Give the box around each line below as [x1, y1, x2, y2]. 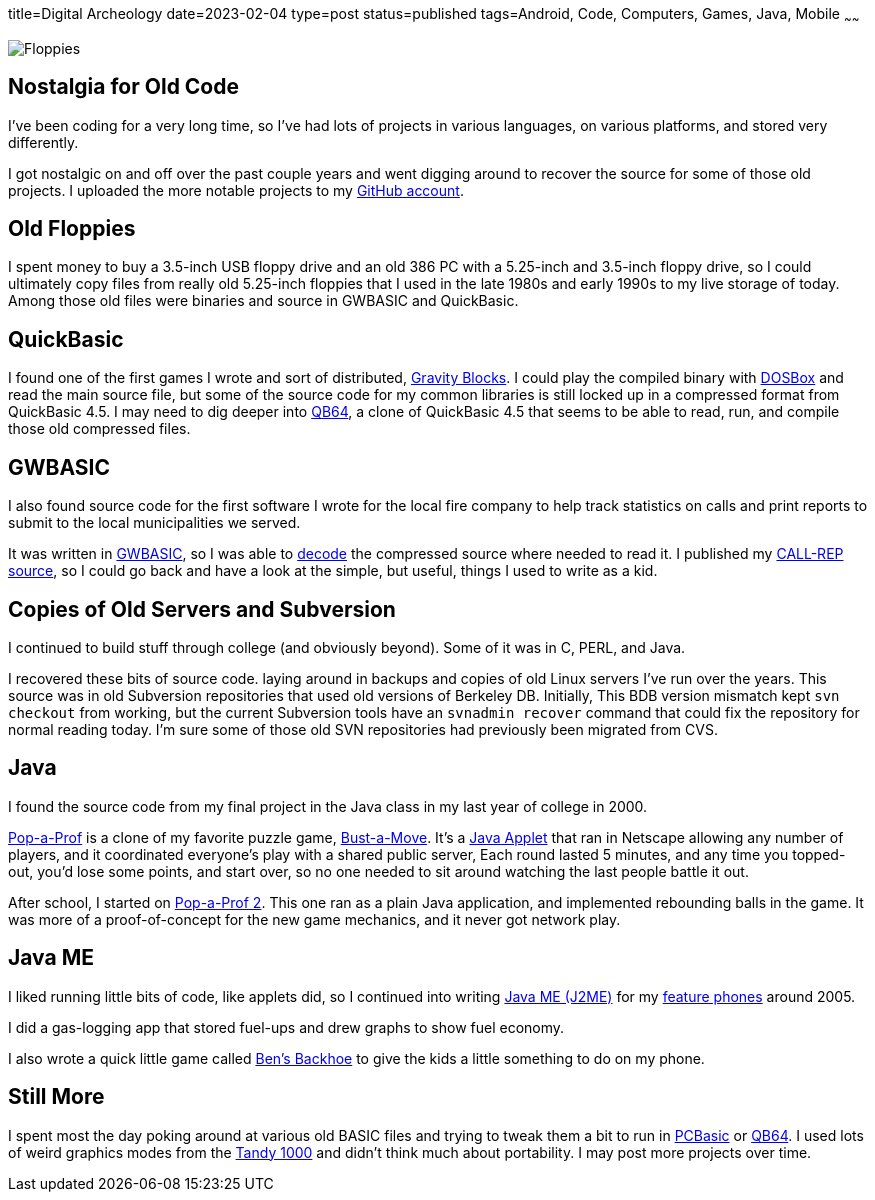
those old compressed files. [8, 420, 191, 438]
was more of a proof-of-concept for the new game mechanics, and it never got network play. [8, 910, 621, 928]
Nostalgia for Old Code [8, 74, 239, 100]
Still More [8, 1084, 105, 1110]
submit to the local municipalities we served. [8, 514, 301, 532]
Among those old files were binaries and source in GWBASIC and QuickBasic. [8, 292, 519, 310]
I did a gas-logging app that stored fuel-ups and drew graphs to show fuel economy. [8, 1018, 565, 1036]
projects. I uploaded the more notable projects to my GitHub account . [8, 181, 464, 199]
